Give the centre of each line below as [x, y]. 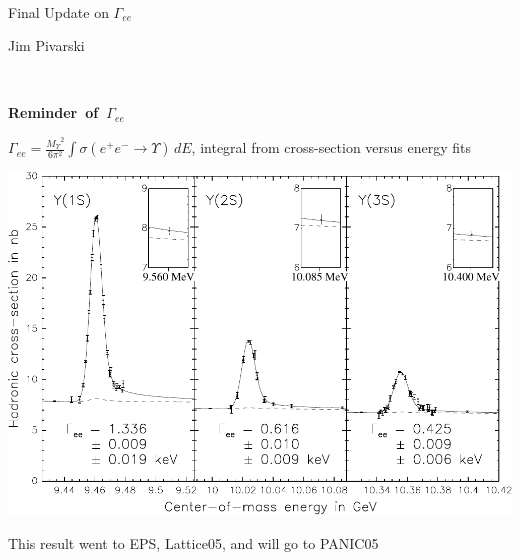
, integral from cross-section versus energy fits [331, 147]
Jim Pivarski [46, 45]
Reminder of [53, 112]
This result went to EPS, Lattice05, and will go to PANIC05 [193, 542]
